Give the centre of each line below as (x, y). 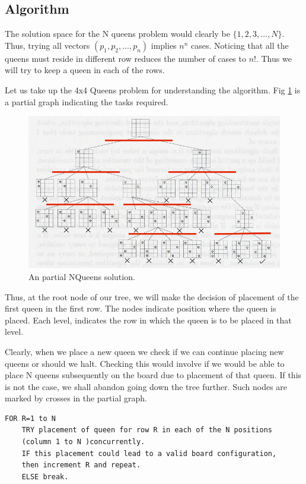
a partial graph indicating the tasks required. (87, 101)
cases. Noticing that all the (240, 45)
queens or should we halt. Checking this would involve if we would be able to (145, 363)
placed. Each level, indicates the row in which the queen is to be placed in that (148, 320)
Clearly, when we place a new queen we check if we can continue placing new (144, 351)
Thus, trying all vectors (47, 45)
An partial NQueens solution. (82, 276)
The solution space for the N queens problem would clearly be (117, 34)
